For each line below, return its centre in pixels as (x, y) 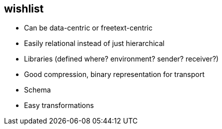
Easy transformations (59, 105)
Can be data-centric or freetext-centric (88, 28)
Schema (37, 90)
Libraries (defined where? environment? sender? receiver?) (121, 59)
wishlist (24, 9)
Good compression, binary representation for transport (114, 74)
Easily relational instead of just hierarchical (94, 43)
